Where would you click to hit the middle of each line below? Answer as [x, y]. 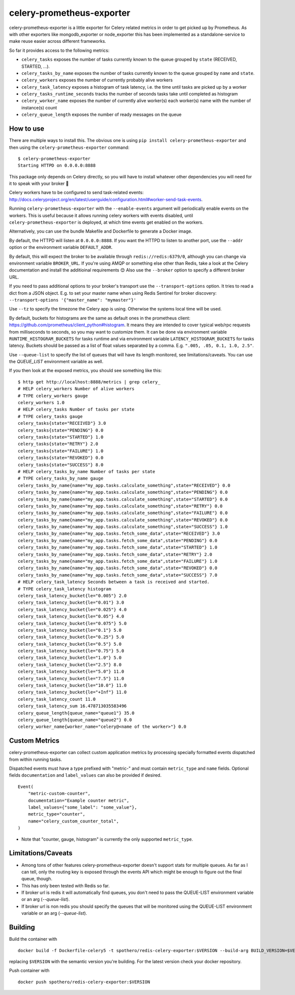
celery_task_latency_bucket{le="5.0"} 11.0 [71, 672]
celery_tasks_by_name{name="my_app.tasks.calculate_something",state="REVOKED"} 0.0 [123, 520]
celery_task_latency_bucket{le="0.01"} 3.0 [71, 603]
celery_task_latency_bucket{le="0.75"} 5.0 [71, 651]
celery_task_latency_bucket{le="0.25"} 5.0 [71, 637]
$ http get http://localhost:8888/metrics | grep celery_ [89, 382]
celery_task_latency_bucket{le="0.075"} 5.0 [73, 623]
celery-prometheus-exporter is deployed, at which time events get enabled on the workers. [106, 222]
